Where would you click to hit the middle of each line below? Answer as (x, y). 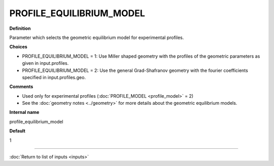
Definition (20, 28)
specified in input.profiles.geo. (54, 77)
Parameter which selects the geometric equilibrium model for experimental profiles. (97, 37)
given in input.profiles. (45, 63)
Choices (18, 47)
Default (17, 131)
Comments (21, 87)
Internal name (24, 112)
